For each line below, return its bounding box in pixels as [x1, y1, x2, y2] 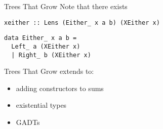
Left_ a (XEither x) [11, 42, 80, 50]
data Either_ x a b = [4, 34, 77, 42]
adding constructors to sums [16, 82, 104, 93]
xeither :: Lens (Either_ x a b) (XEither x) [4, 19, 160, 26]
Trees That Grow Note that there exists [4, 1, 128, 11]
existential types [16, 100, 67, 110]
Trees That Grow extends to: [4, 66, 94, 76]
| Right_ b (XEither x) [11, 51, 91, 59]
